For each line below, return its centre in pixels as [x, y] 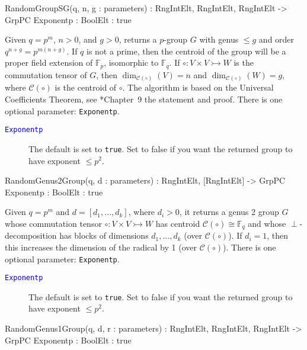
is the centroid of [86, 87]
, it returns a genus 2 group [229, 212]
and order [276, 39]
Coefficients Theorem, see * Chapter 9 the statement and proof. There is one [144, 99]
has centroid [178, 223]
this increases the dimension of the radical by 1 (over [101, 247]
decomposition [31, 235]
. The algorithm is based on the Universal [198, 87]
